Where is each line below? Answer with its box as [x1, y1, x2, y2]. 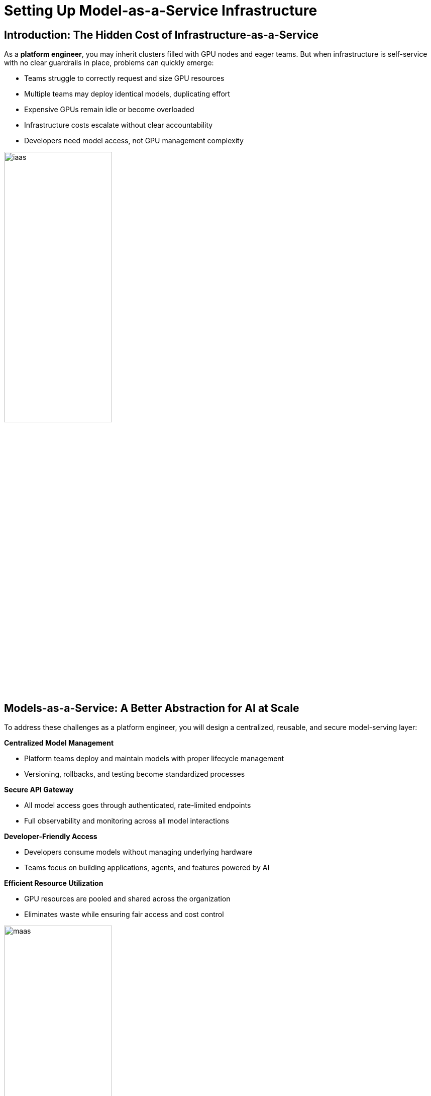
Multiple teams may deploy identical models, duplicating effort [24, 89, 230, 99]
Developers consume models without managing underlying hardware [24, 848, 253, 857]
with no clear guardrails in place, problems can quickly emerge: [4, 58, 214, 67]
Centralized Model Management [4, 739, 114, 748]
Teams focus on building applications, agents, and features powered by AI [24, 863, 270, 872]
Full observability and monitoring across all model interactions [24, 816, 229, 826]
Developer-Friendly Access [4, 832, 97, 841]
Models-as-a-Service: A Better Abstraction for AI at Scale [4, 701, 299, 714]
